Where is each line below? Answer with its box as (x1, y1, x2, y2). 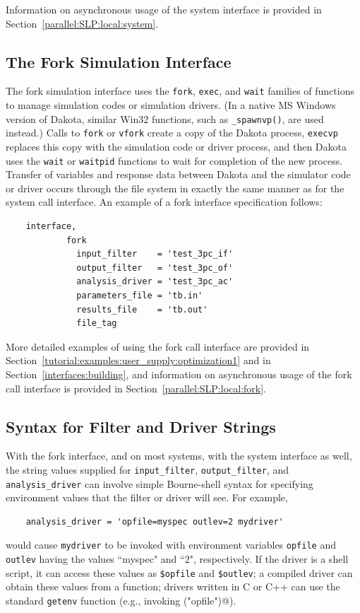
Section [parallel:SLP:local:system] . (6, 16, 159, 30)
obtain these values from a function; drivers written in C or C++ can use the (6, 579, 340, 594)
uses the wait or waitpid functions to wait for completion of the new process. (6, 153, 343, 168)
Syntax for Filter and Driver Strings (6, 415, 276, 437)
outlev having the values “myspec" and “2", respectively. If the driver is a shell (6, 551, 349, 566)
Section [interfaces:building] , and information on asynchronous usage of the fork (6, 366, 352, 381)
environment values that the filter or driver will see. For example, (6, 490, 288, 505)
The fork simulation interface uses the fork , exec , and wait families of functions (6, 83, 354, 98)
